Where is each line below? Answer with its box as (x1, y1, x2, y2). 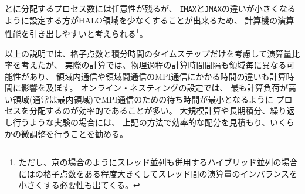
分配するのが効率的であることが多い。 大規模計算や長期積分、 (29, 104, 270, 117)
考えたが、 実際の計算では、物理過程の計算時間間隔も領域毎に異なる (21, 59, 287, 71)
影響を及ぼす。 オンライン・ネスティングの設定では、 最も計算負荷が (21, 81, 289, 94)
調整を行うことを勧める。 (29, 127, 128, 139)
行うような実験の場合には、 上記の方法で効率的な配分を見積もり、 (12, 116, 270, 128)
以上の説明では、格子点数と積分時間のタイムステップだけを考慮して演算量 (5, 47, 292, 59)
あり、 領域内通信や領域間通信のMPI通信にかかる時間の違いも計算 (29, 70, 286, 82)
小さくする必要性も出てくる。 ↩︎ (18, 179, 140, 191)
